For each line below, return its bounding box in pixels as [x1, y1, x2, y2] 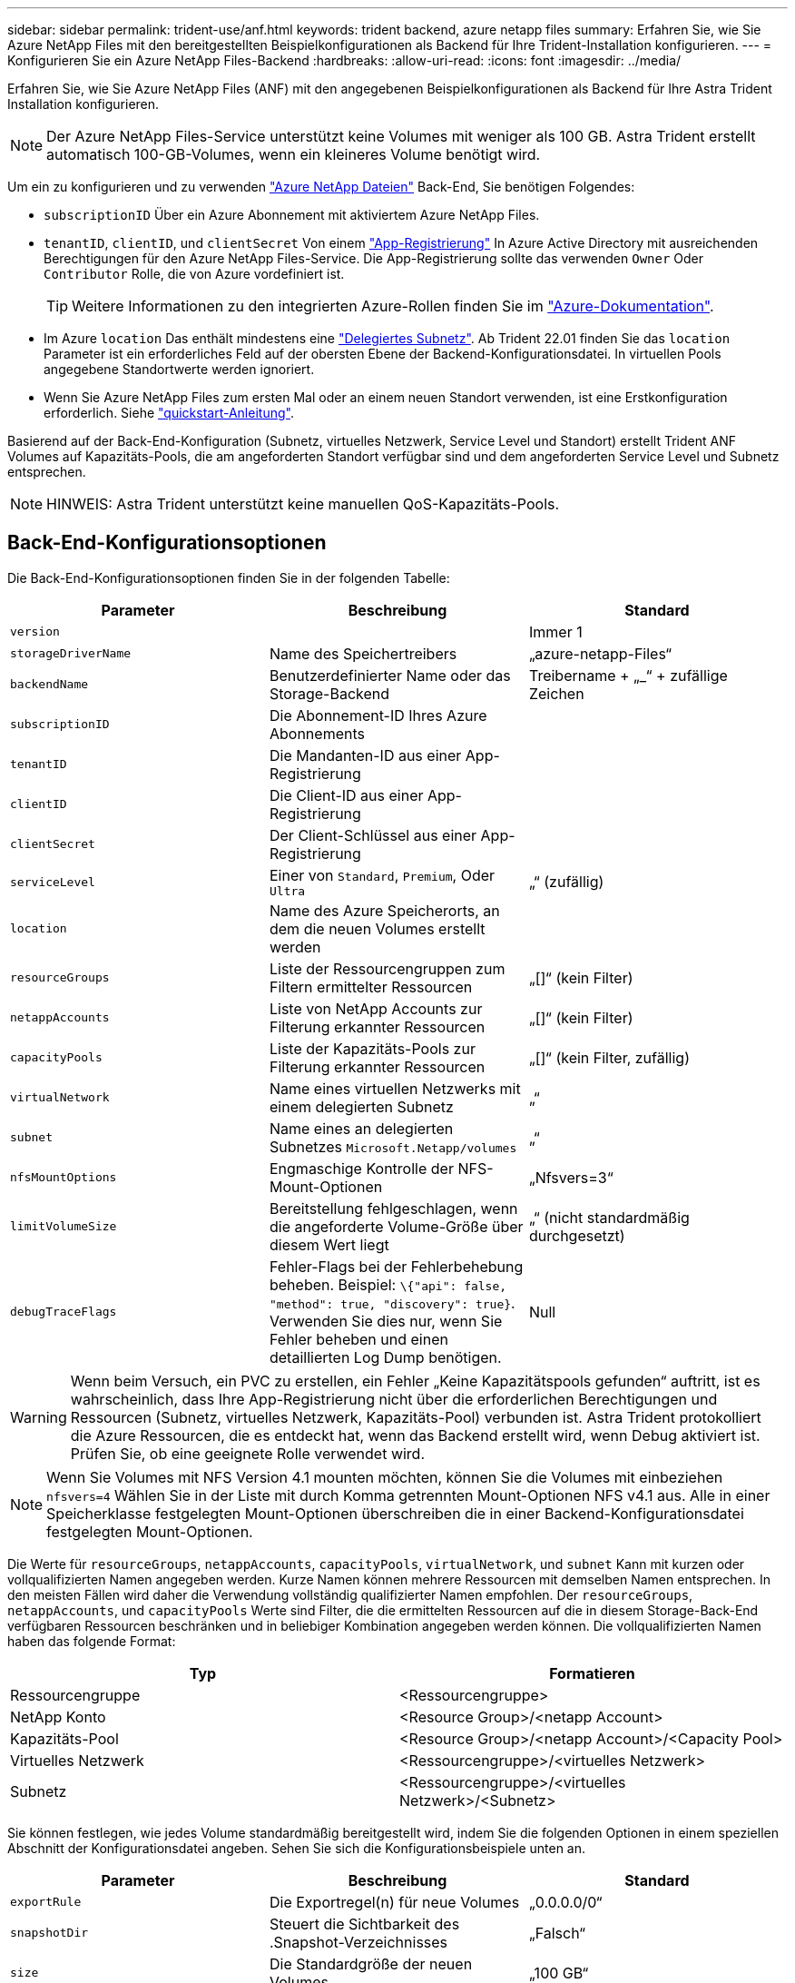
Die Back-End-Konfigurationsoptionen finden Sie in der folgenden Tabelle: [7, 569, 450, 586]
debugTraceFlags [10, 1305, 117, 1319]
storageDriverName [10, 646, 132, 661]
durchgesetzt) [528, 1226, 625, 1245]
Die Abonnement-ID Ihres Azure [269, 705, 487, 725]
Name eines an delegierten [269, 1119, 454, 1138]
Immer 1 [528, 622, 583, 641]
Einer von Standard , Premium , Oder [269, 865, 496, 884]
